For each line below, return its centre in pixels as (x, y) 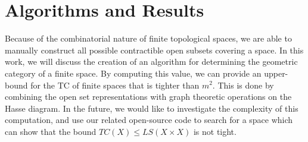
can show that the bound (51, 131)
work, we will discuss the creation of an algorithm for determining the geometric (151, 61)
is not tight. (215, 131)
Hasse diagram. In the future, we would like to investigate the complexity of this (152, 108)
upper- (276, 73)
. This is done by (243, 85)
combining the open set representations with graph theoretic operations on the (148, 97)
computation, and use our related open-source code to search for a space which (149, 120)
